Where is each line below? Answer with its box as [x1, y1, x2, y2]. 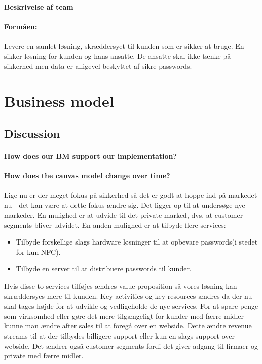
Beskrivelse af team [4, 1, 73, 12]
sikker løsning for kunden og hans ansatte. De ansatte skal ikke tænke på [4, 50, 231, 61]
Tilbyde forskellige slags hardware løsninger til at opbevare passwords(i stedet [16, 236, 258, 247]
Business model [4, 90, 114, 111]
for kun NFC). [16, 246, 61, 257]
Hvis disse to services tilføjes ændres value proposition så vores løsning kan [4, 281, 237, 291]
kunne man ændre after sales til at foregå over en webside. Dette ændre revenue [4, 320, 252, 331]
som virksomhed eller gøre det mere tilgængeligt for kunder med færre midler [4, 310, 244, 321]
